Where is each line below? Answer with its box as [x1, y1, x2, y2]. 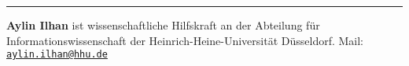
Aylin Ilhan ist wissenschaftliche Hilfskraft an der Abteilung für [6, 17, 320, 33]
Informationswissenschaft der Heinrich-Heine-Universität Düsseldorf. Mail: [6, 32, 364, 48]
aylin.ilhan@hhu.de [6, 49, 108, 61]
